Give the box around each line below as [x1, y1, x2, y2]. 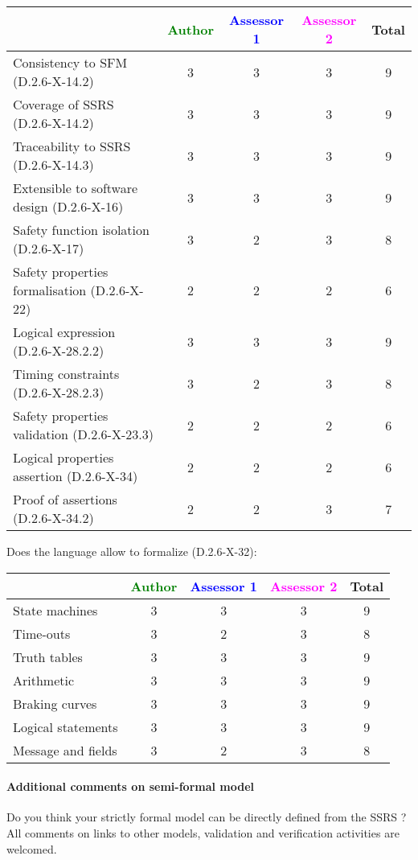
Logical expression [13, 323, 116, 341]
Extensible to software [13, 179, 138, 197]
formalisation [13, 281, 87, 299]
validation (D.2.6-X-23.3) [13, 425, 154, 443]
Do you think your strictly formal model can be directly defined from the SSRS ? [6, 809, 407, 825]
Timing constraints [13, 364, 120, 383]
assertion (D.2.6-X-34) [13, 467, 138, 485]
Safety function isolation [13, 220, 150, 239]
